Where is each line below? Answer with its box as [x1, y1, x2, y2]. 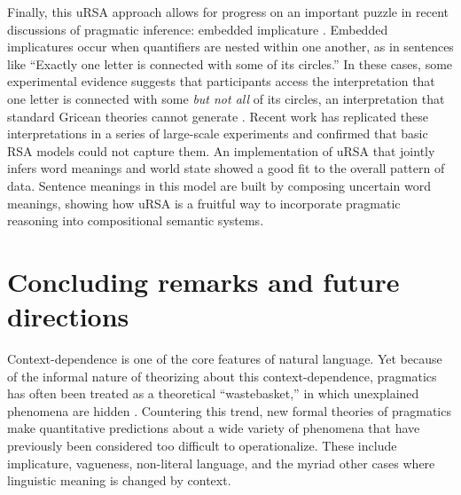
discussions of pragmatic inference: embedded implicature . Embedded [7, 20, 388, 38]
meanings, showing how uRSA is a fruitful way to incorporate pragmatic [7, 193, 401, 212]
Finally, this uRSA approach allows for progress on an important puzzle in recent [7, 3, 449, 20]
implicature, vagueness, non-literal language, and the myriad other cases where [7, 453, 435, 472]
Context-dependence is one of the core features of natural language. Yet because [7, 350, 442, 368]
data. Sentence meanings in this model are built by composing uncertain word [7, 176, 431, 194]
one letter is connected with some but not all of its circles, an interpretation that [7, 89, 445, 107]
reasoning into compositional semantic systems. [7, 211, 264, 230]
